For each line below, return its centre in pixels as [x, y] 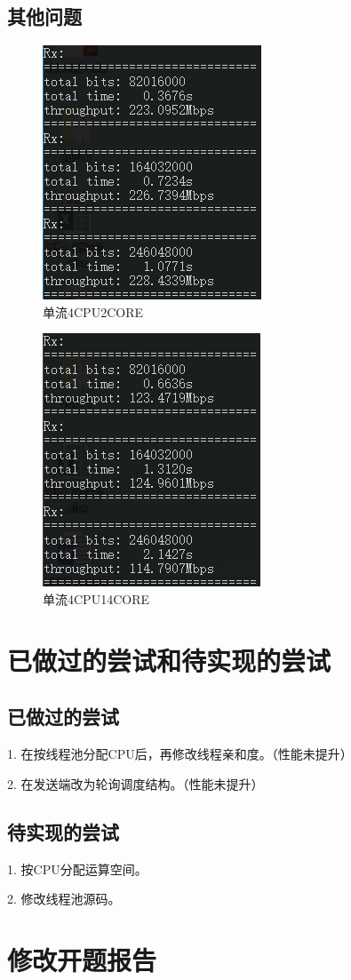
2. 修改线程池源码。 [64, 899]
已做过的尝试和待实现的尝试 [169, 660]
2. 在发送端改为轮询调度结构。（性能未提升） [136, 783]
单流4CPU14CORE [96, 598]
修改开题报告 [82, 959]
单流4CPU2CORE [93, 311]
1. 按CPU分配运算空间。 [77, 868]
